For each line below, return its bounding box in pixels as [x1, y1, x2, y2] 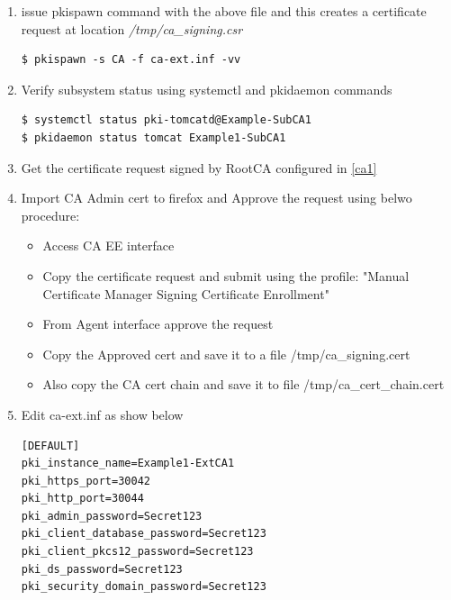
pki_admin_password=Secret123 [21, 509, 203, 523]
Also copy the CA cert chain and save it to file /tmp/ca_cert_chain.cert [42, 375, 445, 394]
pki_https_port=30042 [21, 474, 150, 487]
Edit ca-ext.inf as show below [21, 405, 184, 423]
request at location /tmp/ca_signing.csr [21, 19, 243, 38]
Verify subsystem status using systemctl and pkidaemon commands [21, 79, 392, 98]
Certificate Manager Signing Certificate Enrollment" [42, 284, 329, 303]
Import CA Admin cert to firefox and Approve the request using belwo [21, 188, 412, 207]
